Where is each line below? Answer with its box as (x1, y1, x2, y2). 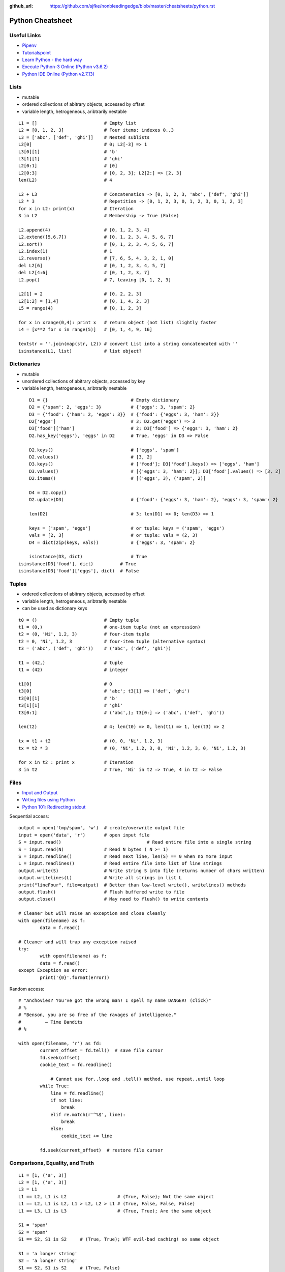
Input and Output (22, 789, 58, 796)
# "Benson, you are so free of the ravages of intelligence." (18, 1012, 177, 1018)
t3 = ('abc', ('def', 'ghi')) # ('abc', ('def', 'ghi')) (18, 646, 171, 651)
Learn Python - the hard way (22, 56, 82, 63)
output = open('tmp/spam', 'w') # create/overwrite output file (18, 825, 185, 831)
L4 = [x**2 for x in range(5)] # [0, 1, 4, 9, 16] (18, 327, 152, 333)
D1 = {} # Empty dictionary (28, 397, 179, 403)
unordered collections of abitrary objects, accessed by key (22, 378, 146, 384)
